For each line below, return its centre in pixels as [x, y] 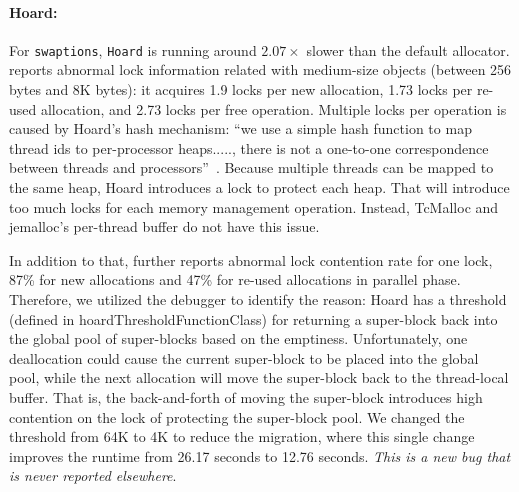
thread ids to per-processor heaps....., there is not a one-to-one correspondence [249, 147]
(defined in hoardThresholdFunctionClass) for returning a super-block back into [253, 318]
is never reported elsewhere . [93, 475]
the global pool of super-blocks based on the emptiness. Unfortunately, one [238, 338]
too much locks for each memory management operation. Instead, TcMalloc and [254, 206]
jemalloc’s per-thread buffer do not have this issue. [164, 226]
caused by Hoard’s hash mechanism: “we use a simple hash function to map [240, 128]
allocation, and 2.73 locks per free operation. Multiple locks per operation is [273, 108]
